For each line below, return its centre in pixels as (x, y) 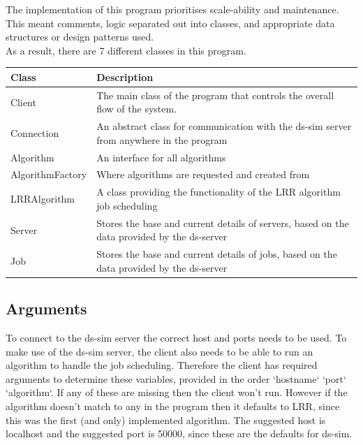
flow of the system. (137, 109)
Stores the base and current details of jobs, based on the (217, 254)
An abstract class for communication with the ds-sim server (224, 126)
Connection (35, 132)
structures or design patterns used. (80, 37)
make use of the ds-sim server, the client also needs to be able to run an (160, 351)
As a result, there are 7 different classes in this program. (126, 50)
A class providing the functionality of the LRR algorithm (218, 192)
